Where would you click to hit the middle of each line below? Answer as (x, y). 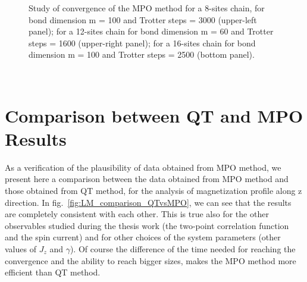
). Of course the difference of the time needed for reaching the (183, 249)
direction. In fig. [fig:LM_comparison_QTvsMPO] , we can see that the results (148, 202)
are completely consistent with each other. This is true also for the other (137, 214)
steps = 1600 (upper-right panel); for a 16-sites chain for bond (142, 43)
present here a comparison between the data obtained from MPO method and (147, 179)
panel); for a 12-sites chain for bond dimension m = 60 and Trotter (151, 31)
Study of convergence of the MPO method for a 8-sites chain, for (147, 8)
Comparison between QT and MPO (154, 115)
